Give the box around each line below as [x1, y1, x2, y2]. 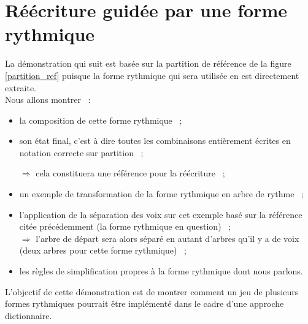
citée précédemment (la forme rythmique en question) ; [19, 220, 231, 233]
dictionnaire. [5, 309, 52, 322]
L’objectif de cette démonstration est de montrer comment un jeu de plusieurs [5, 285, 299, 298]
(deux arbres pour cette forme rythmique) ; [19, 244, 187, 257]
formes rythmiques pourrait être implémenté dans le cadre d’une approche [5, 297, 284, 310]
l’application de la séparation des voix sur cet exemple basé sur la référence [19, 208, 302, 220]
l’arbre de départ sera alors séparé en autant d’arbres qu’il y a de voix [36, 232, 299, 244]
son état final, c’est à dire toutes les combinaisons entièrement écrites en [19, 134, 291, 147]
